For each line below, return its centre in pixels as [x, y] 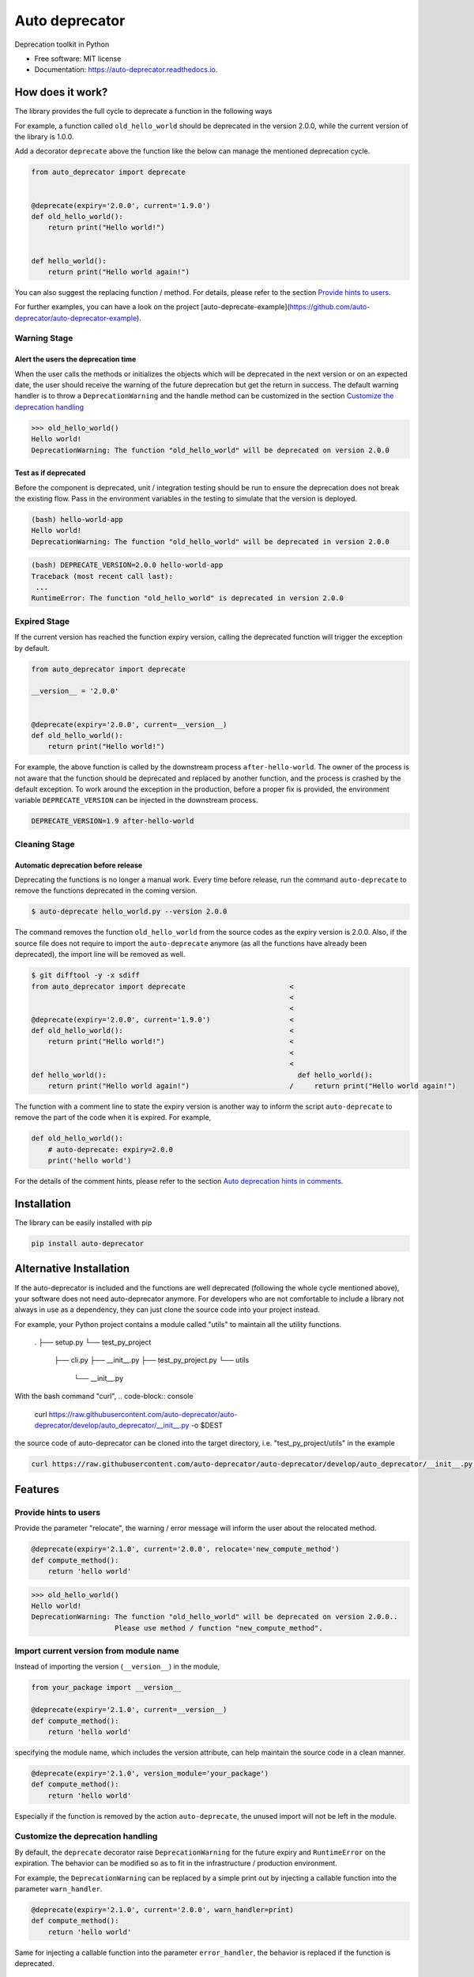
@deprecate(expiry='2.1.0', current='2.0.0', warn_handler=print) [162, 1910]
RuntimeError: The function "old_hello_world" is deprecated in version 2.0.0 [187, 598]
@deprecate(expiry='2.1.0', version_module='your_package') [150, 1773]
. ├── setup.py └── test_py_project [93, 1342]
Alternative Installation [72, 1269]
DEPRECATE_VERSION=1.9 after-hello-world [113, 821]
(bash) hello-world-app [77, 519]
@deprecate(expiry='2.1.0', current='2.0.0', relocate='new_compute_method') [185, 1549]
